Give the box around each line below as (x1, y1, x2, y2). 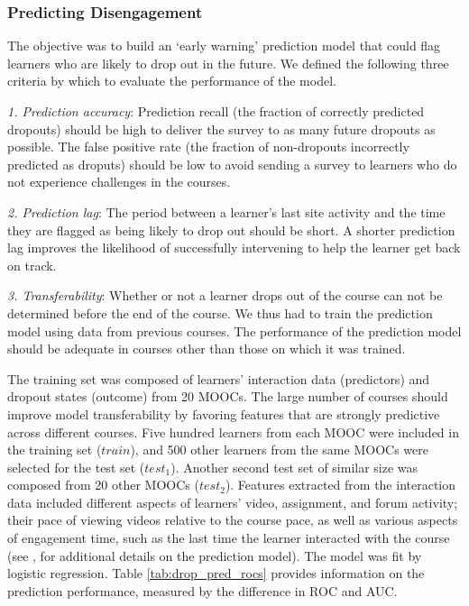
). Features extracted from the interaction (225, 475, 456, 494)
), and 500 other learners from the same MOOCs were (130, 440, 428, 459)
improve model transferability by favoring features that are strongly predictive (7, 404, 440, 423)
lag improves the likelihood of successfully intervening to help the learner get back (7, 238, 461, 257)
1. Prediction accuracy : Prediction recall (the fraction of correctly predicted (7, 102, 425, 120)
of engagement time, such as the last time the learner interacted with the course (7, 528, 450, 547)
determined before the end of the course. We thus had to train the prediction (7, 303, 433, 322)
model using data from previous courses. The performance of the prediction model (7, 321, 462, 340)
